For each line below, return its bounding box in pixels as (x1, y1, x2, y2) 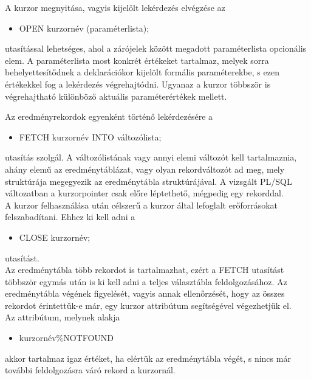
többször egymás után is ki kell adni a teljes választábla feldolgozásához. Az (5, 275, 287, 288)
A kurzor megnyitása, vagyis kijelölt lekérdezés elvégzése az (5, 1, 225, 13)
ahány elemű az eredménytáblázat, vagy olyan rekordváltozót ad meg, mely (5, 162, 285, 175)
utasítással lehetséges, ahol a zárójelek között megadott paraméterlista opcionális (5, 42, 307, 55)
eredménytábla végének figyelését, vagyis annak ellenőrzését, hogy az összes (5, 287, 285, 300)
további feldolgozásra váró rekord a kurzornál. (5, 364, 176, 376)
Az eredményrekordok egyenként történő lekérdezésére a (5, 110, 213, 123)
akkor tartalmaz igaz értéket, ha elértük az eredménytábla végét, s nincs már (5, 351, 291, 364)
